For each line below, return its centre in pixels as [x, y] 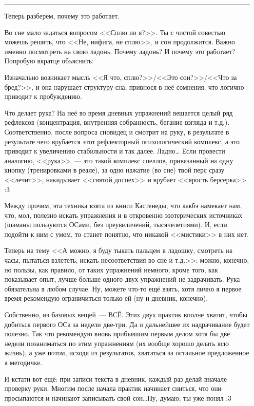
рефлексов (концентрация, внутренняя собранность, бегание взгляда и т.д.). [117, 122]
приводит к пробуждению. [43, 96]
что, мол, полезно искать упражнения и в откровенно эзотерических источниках [124, 215]
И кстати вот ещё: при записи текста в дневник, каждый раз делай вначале [116, 378]
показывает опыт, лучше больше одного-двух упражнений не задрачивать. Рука [122, 279]
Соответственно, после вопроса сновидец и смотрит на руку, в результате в [117, 131]
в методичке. [23, 362]
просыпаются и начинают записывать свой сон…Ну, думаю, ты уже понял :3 [118, 397]
